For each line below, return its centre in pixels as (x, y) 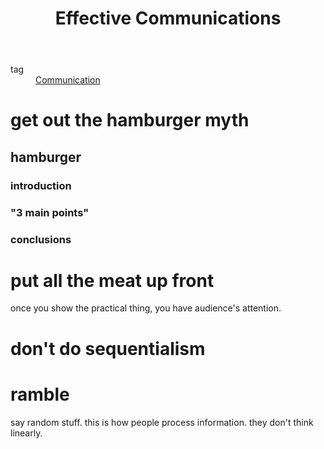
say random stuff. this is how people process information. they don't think (162, 422)
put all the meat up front (112, 280)
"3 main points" (50, 212)
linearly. (26, 433)
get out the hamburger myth (130, 120)
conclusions (41, 239)
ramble (40, 394)
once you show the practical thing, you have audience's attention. (146, 308)
